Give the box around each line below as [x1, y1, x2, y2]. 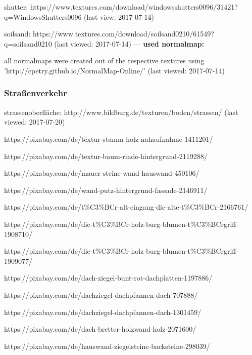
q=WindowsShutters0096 [4, 11, 82, 22]
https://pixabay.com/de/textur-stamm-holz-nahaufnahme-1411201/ [4, 133, 213, 144]
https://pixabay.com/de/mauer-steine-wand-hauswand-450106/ [4, 168, 199, 178]
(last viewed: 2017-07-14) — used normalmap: [54, 38, 205, 49]
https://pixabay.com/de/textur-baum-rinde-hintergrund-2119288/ [4, 150, 208, 161]
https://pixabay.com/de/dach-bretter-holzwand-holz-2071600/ [4, 324, 196, 334]
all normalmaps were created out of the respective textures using [4, 55, 205, 66]
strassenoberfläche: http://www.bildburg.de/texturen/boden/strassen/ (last [4, 106, 238, 117]
